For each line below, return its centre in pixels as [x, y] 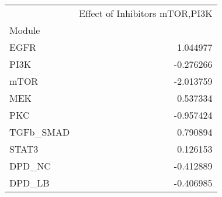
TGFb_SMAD [40, 132]
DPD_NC [30, 166]
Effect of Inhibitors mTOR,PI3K [146, 13]
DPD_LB [30, 183]
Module [25, 30]
